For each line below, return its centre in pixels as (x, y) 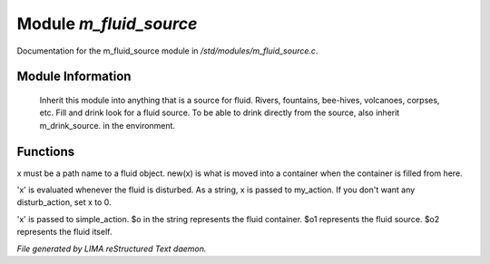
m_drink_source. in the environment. (108, 125)
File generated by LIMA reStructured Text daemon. (112, 249)
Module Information (74, 77)
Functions (46, 151)
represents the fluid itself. (64, 232)
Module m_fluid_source (107, 24)
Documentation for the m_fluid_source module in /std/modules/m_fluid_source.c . (167, 51)
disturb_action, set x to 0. (64, 202)
